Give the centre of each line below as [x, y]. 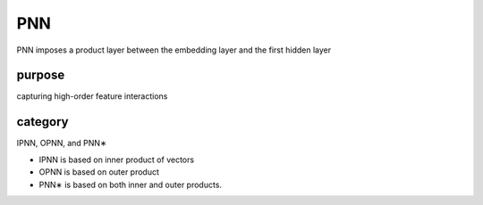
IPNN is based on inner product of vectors [117, 160]
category [42, 122]
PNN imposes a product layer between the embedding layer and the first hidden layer [174, 50]
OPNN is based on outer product [99, 172]
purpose [41, 75]
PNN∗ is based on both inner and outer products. [131, 184]
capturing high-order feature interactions [92, 96]
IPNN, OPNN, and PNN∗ [62, 143]
